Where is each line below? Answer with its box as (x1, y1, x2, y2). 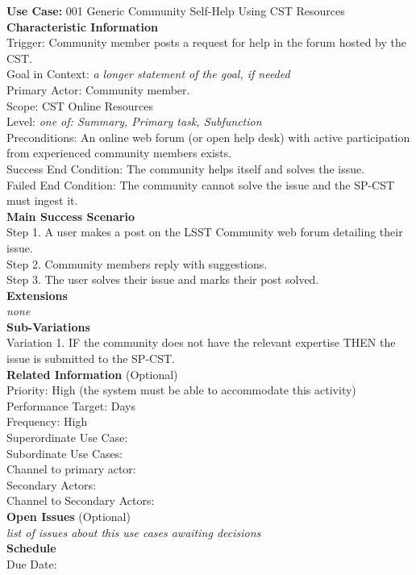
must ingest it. (6, 192, 78, 209)
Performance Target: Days (6, 397, 136, 414)
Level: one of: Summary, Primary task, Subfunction (6, 113, 262, 130)
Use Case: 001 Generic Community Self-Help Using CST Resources (6, 2, 345, 19)
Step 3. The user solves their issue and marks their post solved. (6, 271, 319, 288)
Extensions (6, 286, 68, 303)
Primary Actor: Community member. (6, 81, 190, 98)
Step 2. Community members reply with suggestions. (6, 255, 268, 272)
